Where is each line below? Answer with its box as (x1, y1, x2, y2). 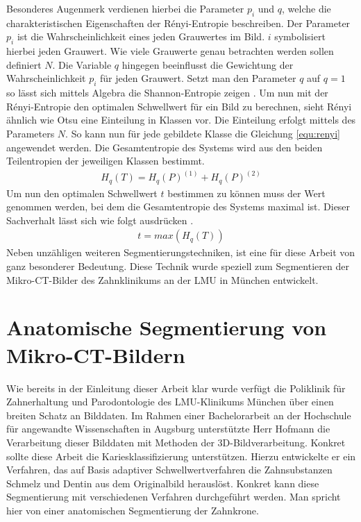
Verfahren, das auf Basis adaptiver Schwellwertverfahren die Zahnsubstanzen (6, 462, 333, 477)
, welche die (282, 1, 331, 15)
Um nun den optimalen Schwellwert (6, 185, 158, 200)
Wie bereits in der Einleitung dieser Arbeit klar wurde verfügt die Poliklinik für (6, 380, 346, 395)
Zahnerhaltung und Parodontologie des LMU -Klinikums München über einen (6, 394, 334, 409)
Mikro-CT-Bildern (6, 340, 185, 369)
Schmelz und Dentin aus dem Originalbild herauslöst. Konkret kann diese (6, 475, 319, 490)
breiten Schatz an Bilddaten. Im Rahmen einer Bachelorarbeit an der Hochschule (6, 407, 351, 422)
